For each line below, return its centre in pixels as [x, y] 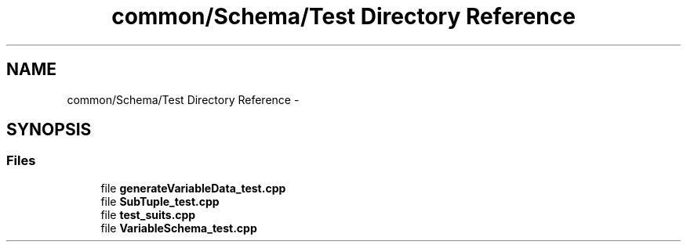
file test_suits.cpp [148, 214]
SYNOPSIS [49, 130]
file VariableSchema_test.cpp [179, 228]
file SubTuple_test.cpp [160, 201]
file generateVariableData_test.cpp [193, 188]
